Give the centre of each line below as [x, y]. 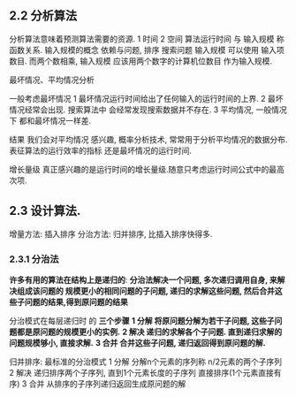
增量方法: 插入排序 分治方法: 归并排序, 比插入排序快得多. [111, 233]
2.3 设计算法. [45, 211]
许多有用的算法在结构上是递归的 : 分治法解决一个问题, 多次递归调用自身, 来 [144, 279]
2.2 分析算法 [43, 16]
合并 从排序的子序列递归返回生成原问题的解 [107, 384]
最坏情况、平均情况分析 [52, 80]
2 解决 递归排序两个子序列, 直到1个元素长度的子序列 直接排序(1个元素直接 [141, 372]
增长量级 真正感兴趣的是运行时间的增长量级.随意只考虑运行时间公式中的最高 [147, 169]
